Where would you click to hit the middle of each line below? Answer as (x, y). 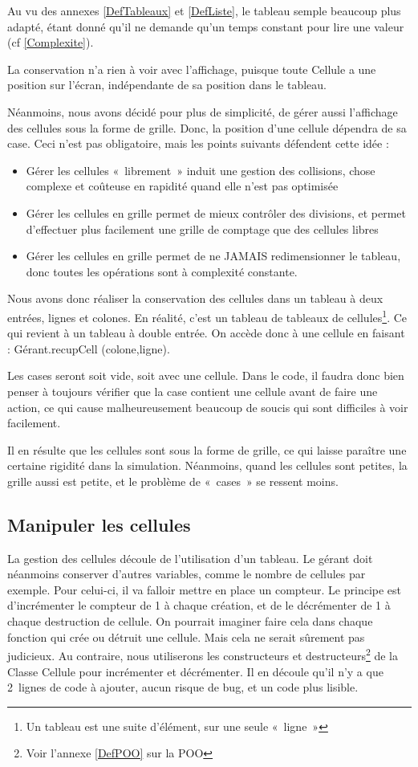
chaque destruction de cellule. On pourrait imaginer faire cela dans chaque (190, 621)
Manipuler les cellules (99, 524)
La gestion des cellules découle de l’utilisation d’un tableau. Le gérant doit (190, 558)
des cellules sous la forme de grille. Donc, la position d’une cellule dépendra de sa (207, 127)
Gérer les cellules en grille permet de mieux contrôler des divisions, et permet (216, 212)
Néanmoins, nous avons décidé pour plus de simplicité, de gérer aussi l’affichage (203, 111)
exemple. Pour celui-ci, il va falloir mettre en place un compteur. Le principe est (205, 589)
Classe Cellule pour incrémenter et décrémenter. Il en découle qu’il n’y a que (195, 671)
